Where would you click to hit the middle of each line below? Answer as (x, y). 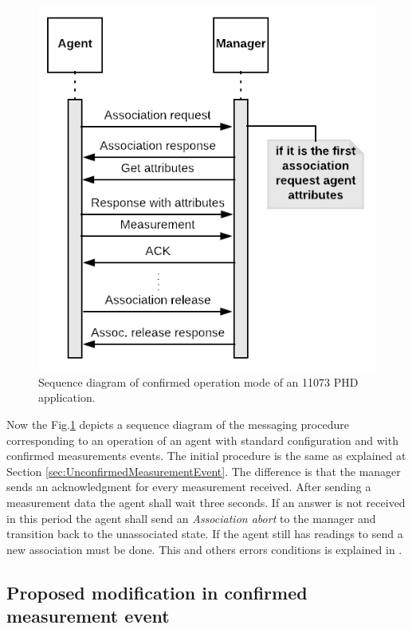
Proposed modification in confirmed (157, 592)
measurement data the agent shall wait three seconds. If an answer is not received (206, 503)
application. (67, 397)
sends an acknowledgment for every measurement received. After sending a (189, 487)
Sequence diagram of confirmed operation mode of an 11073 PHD (198, 381)
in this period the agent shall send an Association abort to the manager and (191, 518)
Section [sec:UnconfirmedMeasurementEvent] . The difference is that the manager (204, 471)
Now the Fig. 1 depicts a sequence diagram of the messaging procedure (178, 425)
